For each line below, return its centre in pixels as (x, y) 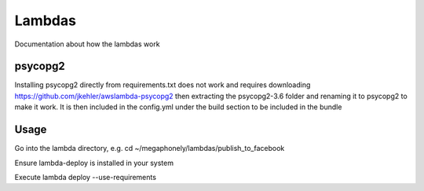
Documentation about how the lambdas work (87, 44)
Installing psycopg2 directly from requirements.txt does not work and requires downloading (163, 85)
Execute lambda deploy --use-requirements (86, 177)
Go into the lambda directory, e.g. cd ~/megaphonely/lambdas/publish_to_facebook (150, 149)
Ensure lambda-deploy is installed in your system (94, 163)
